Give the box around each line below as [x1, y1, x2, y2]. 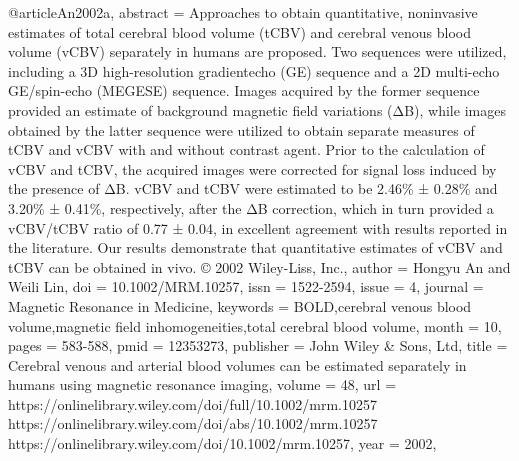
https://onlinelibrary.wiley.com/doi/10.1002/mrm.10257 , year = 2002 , [8, 433, 437, 454]
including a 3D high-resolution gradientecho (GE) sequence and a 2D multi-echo [8, 60, 500, 81]
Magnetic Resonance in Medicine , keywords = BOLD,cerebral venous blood [8, 295, 472, 316]
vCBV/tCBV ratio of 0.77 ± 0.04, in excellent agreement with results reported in [8, 217, 508, 238]
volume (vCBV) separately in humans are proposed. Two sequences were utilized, [8, 41, 507, 62]
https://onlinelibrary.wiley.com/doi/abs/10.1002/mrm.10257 [8, 413, 378, 434]
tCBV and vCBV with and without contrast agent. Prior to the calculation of [8, 139, 485, 160]
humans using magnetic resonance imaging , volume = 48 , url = [8, 374, 397, 395]
